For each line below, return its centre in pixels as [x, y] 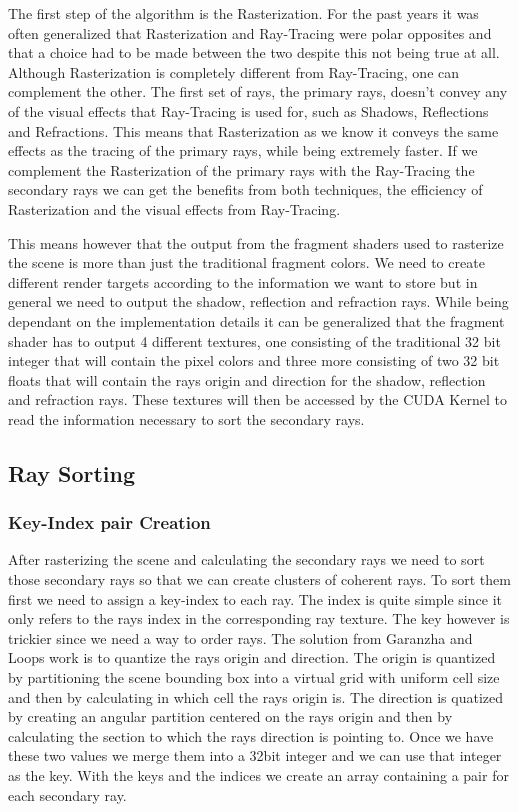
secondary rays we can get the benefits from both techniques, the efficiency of [245, 189]
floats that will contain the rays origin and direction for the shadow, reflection [247, 379]
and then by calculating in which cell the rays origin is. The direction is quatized [256, 696]
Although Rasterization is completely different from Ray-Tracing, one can [234, 71]
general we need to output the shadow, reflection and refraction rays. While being [258, 301]
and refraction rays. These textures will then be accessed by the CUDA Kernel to [257, 399]
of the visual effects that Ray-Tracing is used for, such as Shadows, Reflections [248, 110]
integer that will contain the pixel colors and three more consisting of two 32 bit [254, 360]
